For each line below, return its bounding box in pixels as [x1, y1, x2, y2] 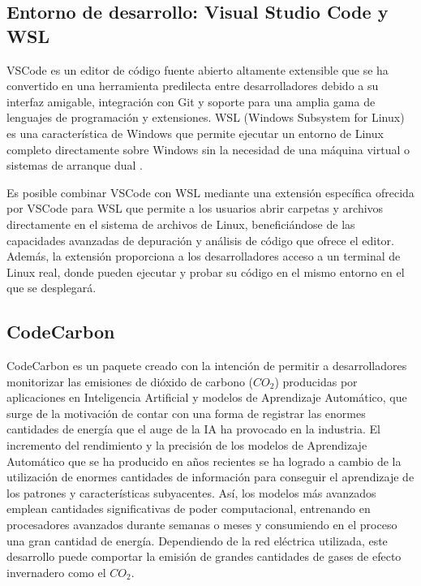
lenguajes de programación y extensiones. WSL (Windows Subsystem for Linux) [6, 109, 405, 126]
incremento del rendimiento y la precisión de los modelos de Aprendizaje [6, 437, 367, 454]
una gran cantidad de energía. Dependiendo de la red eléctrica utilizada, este [6, 532, 388, 549]
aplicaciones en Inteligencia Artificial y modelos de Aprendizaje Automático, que [6, 389, 407, 406]
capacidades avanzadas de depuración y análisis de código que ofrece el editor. [6, 231, 394, 248]
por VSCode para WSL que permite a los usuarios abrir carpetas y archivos [6, 200, 384, 217]
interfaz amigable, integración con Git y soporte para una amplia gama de [6, 93, 376, 110]
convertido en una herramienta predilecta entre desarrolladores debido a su [6, 77, 379, 94]
